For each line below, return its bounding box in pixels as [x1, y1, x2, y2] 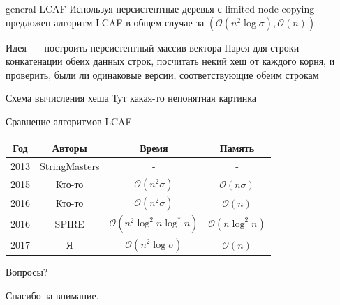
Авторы [52, 141, 87, 155]
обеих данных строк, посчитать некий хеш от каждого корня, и [66, 54, 335, 68]
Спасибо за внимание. [6, 288, 99, 302]
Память [219, 141, 255, 155]
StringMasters [40, 158, 100, 173]
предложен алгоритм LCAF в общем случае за [6, 15, 205, 29]
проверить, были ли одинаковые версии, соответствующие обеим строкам [6, 67, 319, 81]
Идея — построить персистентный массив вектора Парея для [6, 40, 267, 54]
